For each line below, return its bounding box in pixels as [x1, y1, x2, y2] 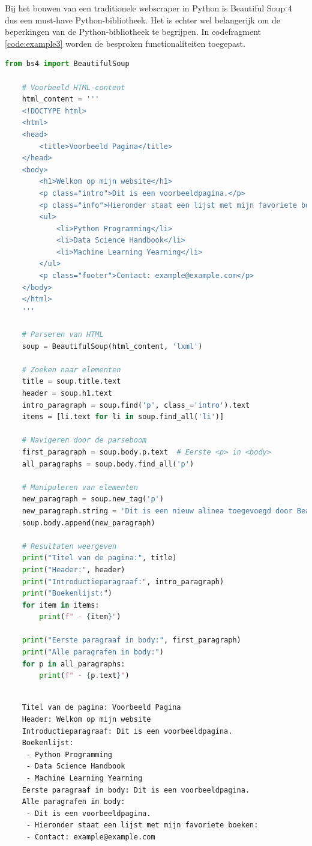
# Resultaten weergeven [22, 542, 117, 551]
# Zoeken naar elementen [22, 365, 121, 374]
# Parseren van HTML [22, 330, 104, 339]
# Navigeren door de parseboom [22, 436, 147, 445]
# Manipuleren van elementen [22, 483, 138, 492]
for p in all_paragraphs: [22, 659, 125, 668]
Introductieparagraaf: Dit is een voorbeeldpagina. [22, 727, 233, 736]
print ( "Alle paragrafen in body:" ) [22, 648, 164, 657]
